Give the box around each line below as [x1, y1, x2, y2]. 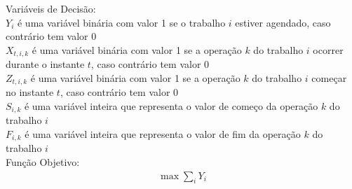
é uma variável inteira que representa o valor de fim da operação [25, 126, 301, 141]
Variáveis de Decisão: [6, 1, 96, 15]
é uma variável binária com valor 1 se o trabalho [17, 15, 226, 29]
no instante [6, 85, 54, 99]
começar [311, 70, 347, 85]
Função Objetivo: [6, 154, 80, 169]
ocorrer [313, 42, 344, 57]
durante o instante [6, 57, 85, 71]
